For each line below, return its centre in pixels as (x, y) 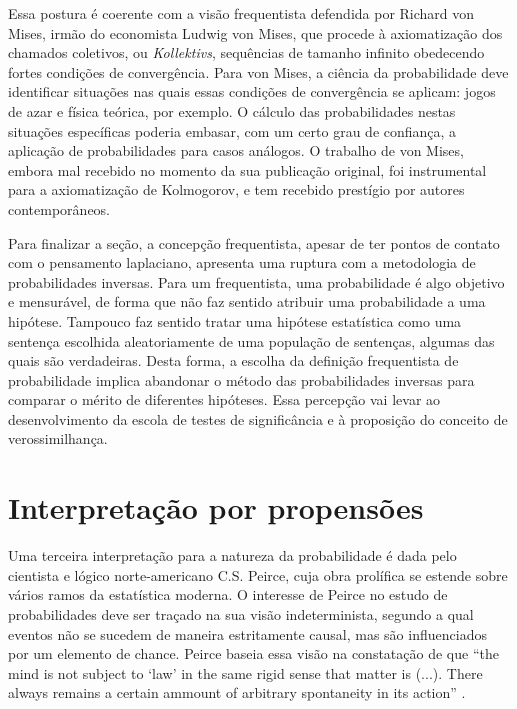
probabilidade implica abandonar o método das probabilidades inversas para (241, 379)
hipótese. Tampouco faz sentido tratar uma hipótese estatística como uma (235, 320)
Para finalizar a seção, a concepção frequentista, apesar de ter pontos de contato (254, 242)
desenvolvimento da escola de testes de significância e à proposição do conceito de (258, 418)
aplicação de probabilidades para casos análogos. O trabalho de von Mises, (236, 150)
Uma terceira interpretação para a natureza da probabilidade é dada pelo (232, 555)
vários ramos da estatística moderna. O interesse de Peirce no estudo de (228, 594)
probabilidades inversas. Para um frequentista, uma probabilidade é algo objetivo (256, 281)
